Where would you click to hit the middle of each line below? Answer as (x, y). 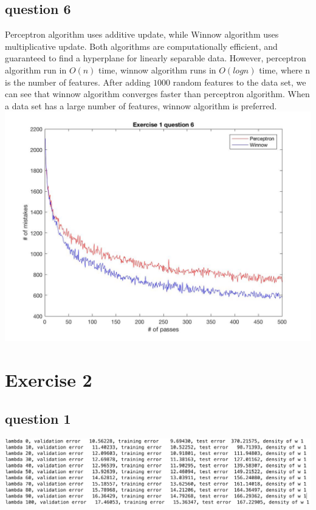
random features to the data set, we (239, 82)
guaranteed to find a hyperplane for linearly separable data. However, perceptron (156, 58)
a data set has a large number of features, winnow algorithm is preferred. (141, 105)
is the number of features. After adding (78, 82)
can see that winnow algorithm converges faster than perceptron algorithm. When (157, 94)
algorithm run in (36, 70)
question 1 (38, 418)
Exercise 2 (49, 380)
